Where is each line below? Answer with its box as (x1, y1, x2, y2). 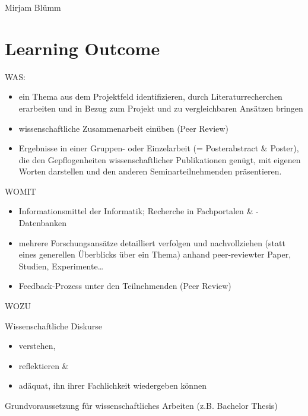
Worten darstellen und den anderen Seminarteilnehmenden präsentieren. (18, 165, 282, 177)
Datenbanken (18, 217, 67, 229)
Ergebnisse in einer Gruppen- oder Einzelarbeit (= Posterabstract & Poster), (18, 142, 299, 154)
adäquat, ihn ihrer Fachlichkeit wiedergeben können (18, 379, 207, 392)
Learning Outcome (5, 36, 160, 60)
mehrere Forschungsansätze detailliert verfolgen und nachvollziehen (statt (18, 236, 285, 249)
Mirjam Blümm (5, 1, 61, 13)
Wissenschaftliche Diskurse (5, 319, 102, 332)
